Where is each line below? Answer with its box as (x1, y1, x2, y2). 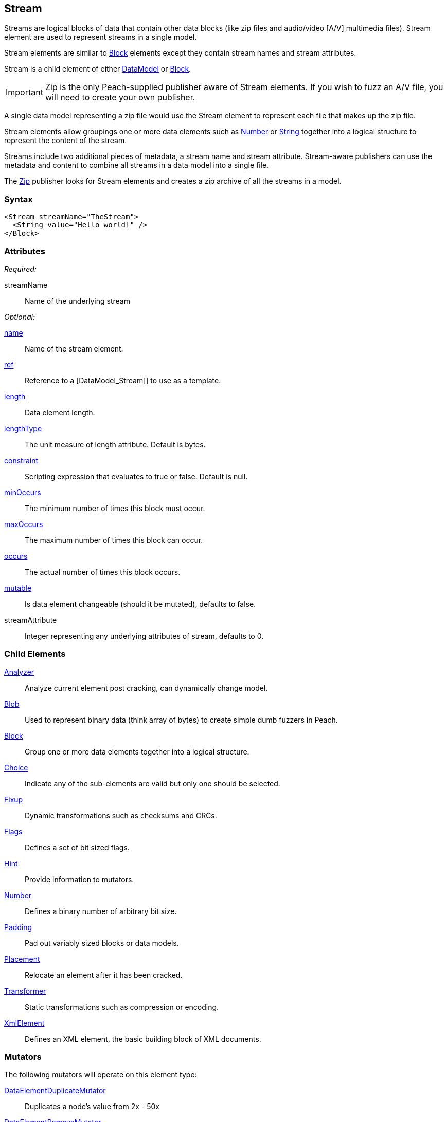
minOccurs (4, 487, 41, 497)
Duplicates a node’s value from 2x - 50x (25, 1102, 159, 1111)
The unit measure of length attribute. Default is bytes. (25, 440, 206, 449)
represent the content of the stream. (4, 136, 127, 145)
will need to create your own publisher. (45, 92, 195, 103)
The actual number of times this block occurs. (25, 567, 181, 576)
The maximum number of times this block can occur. (25, 535, 203, 545)
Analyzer (4, 667, 34, 676)
